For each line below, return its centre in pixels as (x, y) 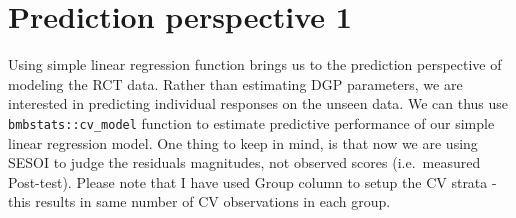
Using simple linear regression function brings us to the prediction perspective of (255, 64)
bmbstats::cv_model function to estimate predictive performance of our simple (251, 122)
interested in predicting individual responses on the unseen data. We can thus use (258, 103)
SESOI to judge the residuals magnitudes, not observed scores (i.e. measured (244, 162)
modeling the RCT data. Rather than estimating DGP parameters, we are (235, 83)
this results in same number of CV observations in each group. (199, 201)
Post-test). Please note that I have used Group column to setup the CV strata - (252, 181)
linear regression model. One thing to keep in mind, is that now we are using (243, 142)
